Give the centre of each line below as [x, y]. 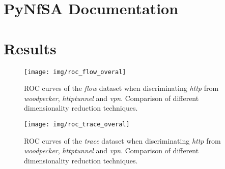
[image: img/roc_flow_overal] [75, 72]
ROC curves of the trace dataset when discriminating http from [122, 140]
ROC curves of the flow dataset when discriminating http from [121, 88]
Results [30, 48]
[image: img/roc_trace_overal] [77, 124]
